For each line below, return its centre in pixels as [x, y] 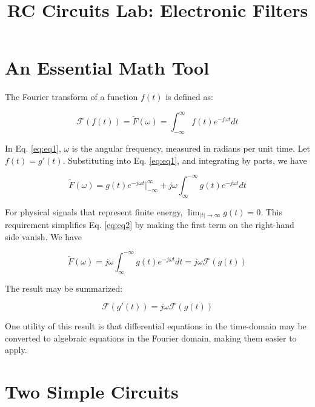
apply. [16, 350]
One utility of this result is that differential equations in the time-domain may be [156, 326]
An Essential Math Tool [107, 68]
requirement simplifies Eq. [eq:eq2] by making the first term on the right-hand [150, 225]
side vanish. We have [43, 236]
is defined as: [189, 97]
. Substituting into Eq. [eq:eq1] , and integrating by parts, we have [185, 160]
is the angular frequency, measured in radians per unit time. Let [191, 148]
